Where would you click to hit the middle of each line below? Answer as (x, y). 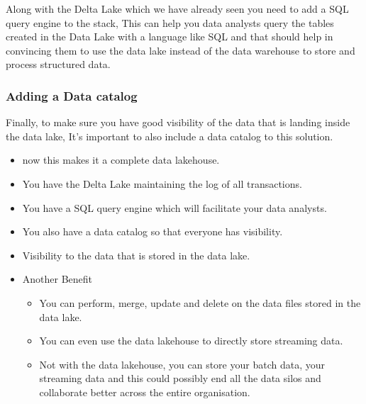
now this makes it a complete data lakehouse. (121, 160)
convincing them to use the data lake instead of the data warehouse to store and (181, 50)
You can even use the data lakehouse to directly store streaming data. (191, 341)
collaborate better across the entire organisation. (145, 392)
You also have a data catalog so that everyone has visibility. (152, 231)
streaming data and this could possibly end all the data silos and (180, 378)
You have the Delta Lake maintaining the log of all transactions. (162, 183)
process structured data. (58, 64)
